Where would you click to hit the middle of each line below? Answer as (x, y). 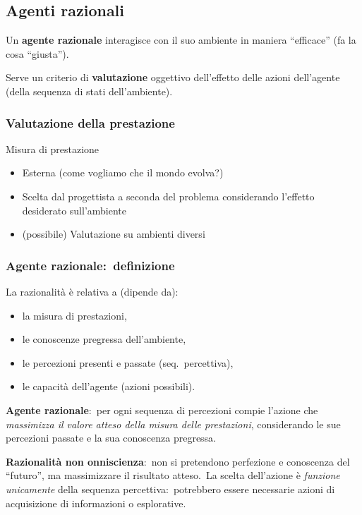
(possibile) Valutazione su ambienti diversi (114, 234)
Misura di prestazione (53, 149)
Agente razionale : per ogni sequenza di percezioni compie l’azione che (162, 410)
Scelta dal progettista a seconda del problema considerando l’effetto (168, 196)
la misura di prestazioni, (74, 315)
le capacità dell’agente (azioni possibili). (109, 386)
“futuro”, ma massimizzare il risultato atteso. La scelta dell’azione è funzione (173, 475)
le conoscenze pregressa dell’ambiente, (104, 339)
